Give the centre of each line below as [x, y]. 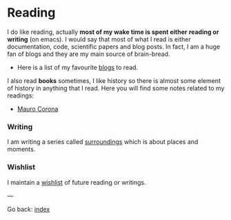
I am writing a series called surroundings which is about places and [103, 142]
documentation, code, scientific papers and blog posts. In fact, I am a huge [114, 46]
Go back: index [29, 209]
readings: [21, 95]
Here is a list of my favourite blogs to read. [78, 67]
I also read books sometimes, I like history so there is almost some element [114, 80]
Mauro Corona [38, 109]
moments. [21, 149]
